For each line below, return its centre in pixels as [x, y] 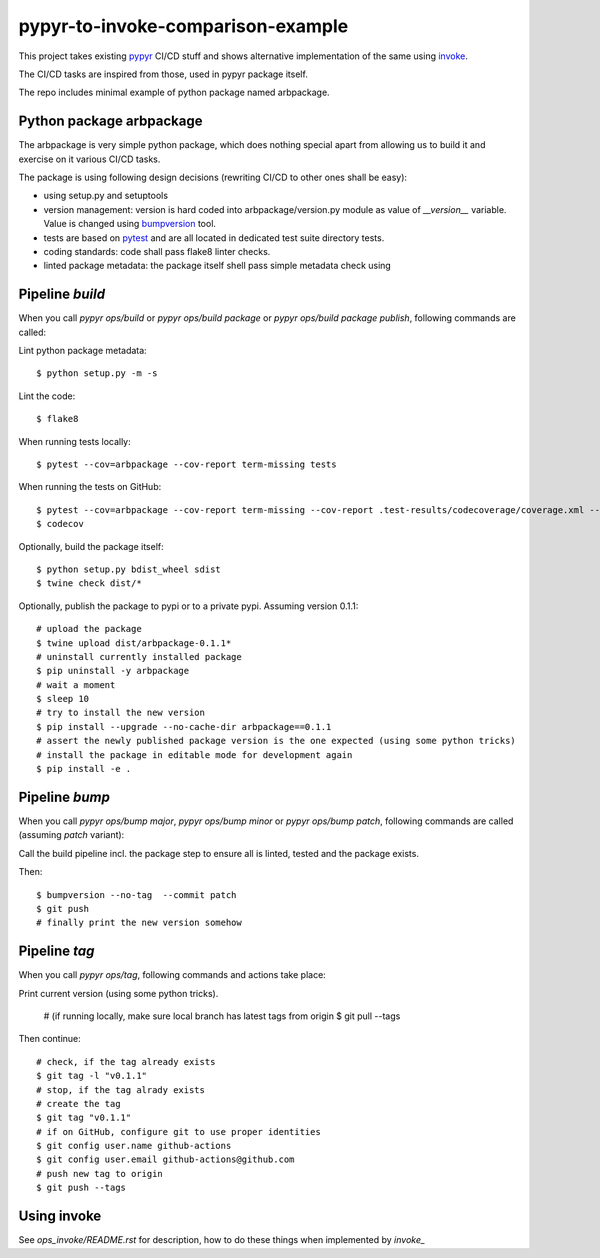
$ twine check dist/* [89, 583]
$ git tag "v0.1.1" [84, 1118]
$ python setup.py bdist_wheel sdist [129, 569]
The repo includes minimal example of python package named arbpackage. [174, 92]
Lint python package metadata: [82, 351]
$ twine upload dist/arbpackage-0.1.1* [134, 643]
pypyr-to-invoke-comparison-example [183, 26]
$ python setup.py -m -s [97, 373]
